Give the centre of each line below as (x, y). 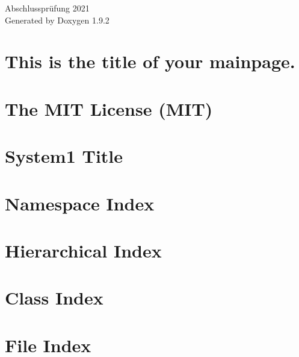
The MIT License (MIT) (109, 108)
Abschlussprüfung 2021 (47, 8)
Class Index (54, 298)
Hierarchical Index (83, 250)
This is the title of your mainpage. (150, 61)
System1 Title (64, 156)
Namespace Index (80, 203)
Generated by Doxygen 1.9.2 (57, 20)
